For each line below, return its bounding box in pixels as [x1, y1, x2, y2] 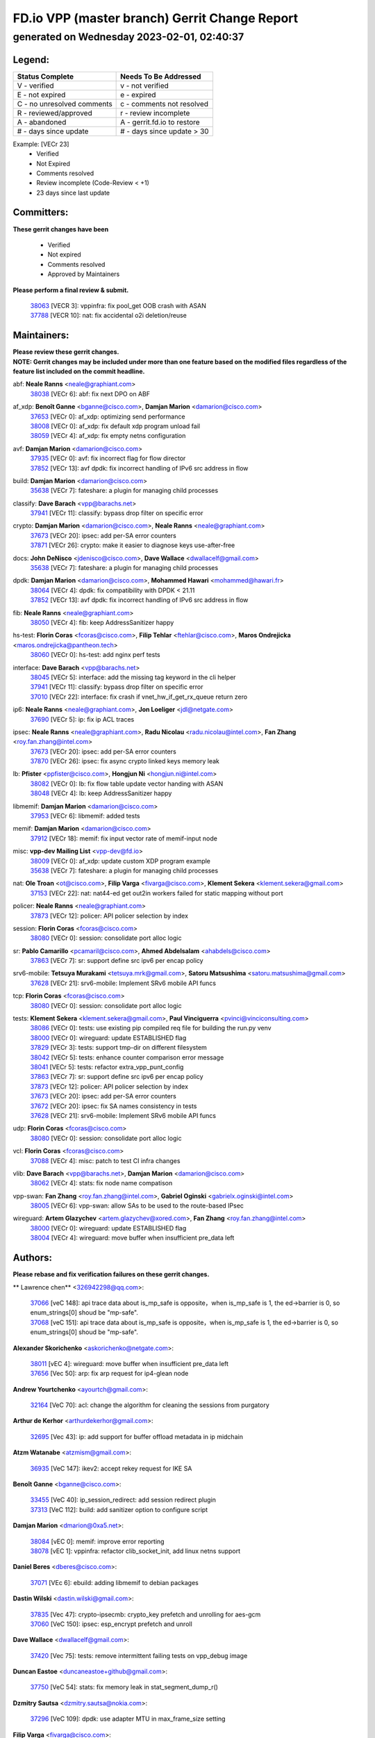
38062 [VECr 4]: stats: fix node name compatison [30, 1179, 173, 1187]
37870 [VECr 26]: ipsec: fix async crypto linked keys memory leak [30, 757, 220, 765]
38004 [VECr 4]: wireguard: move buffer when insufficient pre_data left [30, 1234, 235, 1242]
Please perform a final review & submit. [12, 286, 129, 294]
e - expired [120, 90, 156, 99]
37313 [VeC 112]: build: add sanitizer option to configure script [30, 1505, 208, 1513]
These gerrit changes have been [12, 225, 109, 233]
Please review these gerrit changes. [12, 348, 119, 356]
